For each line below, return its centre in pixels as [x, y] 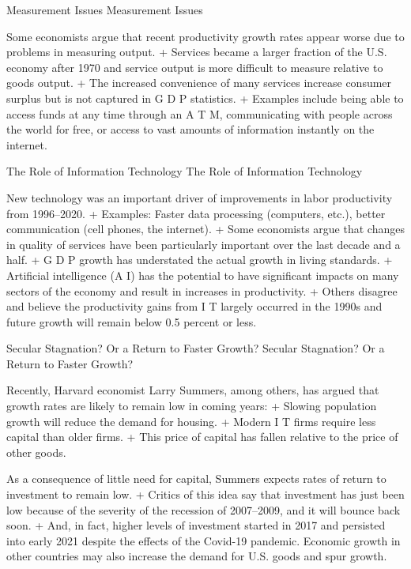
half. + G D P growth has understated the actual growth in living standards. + [200, 260]
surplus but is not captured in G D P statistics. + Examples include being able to [205, 98]
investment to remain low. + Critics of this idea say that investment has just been [205, 494]
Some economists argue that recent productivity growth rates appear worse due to [205, 36]
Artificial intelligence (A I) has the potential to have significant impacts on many [203, 275]
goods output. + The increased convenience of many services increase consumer [199, 83]
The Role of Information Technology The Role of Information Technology [185, 171]
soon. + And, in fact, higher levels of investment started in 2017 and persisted [196, 525]
